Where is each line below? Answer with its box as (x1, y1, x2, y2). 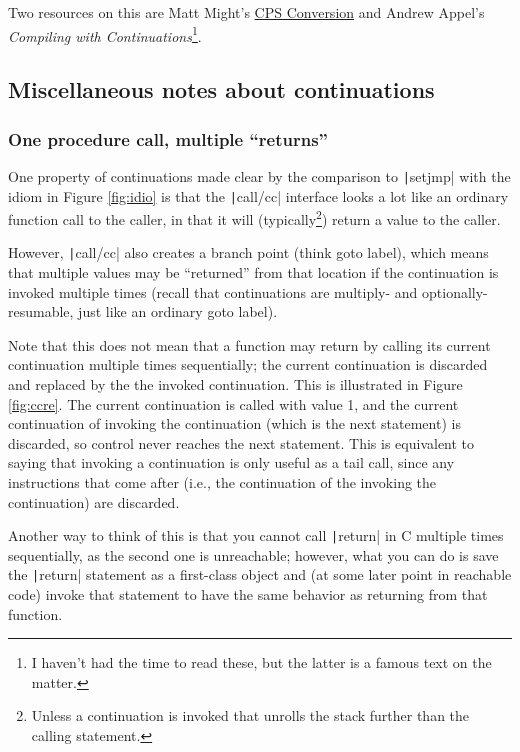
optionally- (422, 281, 488, 302)
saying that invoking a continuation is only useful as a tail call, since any (8, 452, 455, 473)
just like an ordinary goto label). (78, 301, 278, 322)
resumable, (8, 301, 74, 322)
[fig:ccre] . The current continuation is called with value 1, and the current (8, 393, 459, 414)
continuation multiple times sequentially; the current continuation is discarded (8, 354, 488, 375)
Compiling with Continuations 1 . (8, 22, 202, 46)
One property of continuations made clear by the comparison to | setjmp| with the (8, 165, 511, 186)
